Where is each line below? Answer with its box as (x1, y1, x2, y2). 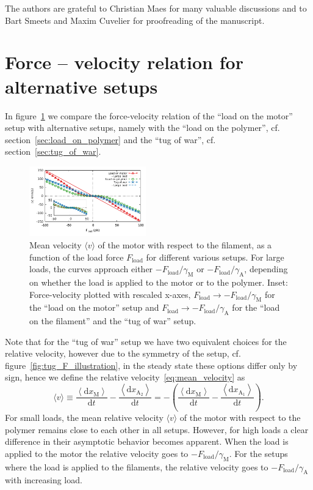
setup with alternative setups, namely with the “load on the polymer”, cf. (5, 121, 280, 134)
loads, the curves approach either (29, 262, 153, 275)
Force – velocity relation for (5, 50, 243, 75)
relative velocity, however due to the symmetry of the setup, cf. (5, 347, 241, 360)
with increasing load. (5, 473, 82, 486)
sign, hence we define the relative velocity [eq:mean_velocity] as (5, 371, 245, 384)
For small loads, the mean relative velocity (5, 411, 164, 424)
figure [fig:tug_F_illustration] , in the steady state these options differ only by (5, 358, 298, 371)
